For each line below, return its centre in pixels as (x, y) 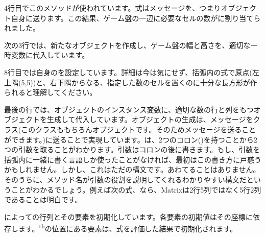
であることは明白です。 (43, 199)
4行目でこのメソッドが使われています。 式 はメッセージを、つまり (113, 8)
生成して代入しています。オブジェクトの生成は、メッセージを (150, 119)
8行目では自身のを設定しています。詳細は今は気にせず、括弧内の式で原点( (128, 72)
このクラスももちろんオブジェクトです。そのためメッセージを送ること (139, 129)
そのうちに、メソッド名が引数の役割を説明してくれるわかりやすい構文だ (125, 179)
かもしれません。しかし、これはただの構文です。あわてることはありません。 (132, 169)
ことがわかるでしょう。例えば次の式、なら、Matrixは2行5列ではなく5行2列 (136, 189)
